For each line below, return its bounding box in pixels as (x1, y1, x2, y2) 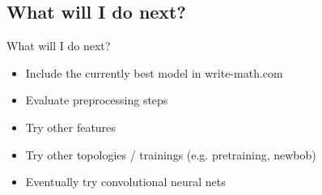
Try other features (25, 118, 116, 135)
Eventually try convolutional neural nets (25, 173, 226, 190)
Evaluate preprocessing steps (25, 91, 168, 108)
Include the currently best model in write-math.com (25, 64, 283, 81)
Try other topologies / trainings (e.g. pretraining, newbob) (25, 146, 316, 163)
